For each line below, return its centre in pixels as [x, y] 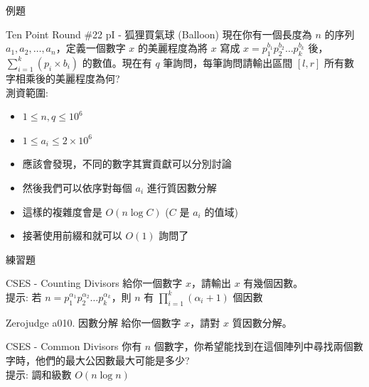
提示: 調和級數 [39, 374]
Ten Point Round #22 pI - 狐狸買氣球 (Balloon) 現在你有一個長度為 [159, 34]
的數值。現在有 [117, 62]
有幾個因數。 [273, 283]
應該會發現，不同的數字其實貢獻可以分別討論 [127, 164]
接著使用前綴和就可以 [72, 235]
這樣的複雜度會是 [62, 211]
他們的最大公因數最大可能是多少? [112, 360]
